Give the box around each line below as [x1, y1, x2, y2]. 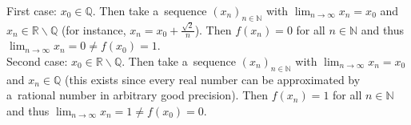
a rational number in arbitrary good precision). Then [6, 87, 269, 103]
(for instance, [61, 21, 126, 38]
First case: [6, 2, 57, 18]
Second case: [6, 52, 68, 69]
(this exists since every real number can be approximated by [65, 71, 361, 87]
